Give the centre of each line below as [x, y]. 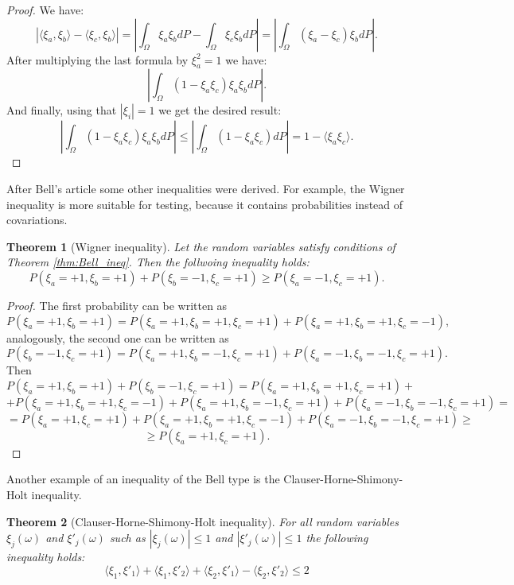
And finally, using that [62, 110]
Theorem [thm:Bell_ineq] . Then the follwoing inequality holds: [158, 262]
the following [337, 538]
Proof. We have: [45, 10]
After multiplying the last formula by [97, 59]
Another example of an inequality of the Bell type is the [143, 479]
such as [127, 538]
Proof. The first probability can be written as [117, 305]
